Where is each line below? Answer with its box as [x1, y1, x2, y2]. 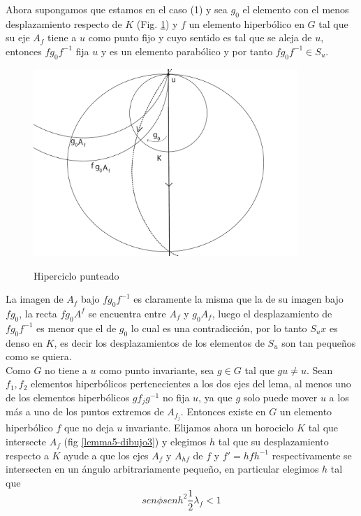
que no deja [64, 420, 114, 435]
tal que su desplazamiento [218, 434, 329, 449]
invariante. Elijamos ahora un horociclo [126, 420, 294, 435]
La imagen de [6, 292, 64, 306]
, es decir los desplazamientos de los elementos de [54, 335, 265, 350]
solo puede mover [243, 389, 318, 404]
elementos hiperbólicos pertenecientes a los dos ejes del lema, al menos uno [31, 376, 351, 391]
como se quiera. [6, 349, 72, 364]
